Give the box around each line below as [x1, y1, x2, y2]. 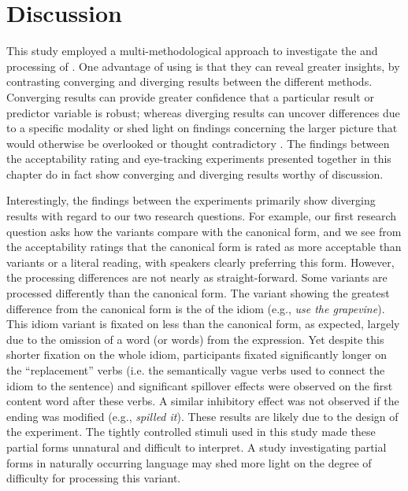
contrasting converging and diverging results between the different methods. [6, 73, 373, 90]
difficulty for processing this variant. [6, 470, 181, 486]
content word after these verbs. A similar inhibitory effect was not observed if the [6, 393, 399, 409]
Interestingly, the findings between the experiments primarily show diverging [6, 192, 376, 209]
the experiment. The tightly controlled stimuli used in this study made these [6, 423, 376, 440]
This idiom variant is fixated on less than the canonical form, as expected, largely [6, 316, 400, 332]
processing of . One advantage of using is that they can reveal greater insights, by [6, 57, 400, 74]
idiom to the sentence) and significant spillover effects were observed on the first [6, 377, 393, 393]
